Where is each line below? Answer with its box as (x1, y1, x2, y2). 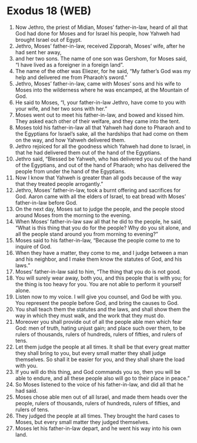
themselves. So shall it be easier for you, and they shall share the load (15, 356, 185, 363)
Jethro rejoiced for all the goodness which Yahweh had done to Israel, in (15, 143, 191, 150)
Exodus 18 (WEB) (6, 4, 92, 18)
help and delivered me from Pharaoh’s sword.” (15, 74, 128, 81)
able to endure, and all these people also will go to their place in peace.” (15, 375, 190, 382)
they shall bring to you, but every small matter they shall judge (15, 349, 166, 356)
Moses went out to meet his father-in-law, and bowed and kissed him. (15, 111, 185, 119)
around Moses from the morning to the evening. (15, 211, 132, 219)
